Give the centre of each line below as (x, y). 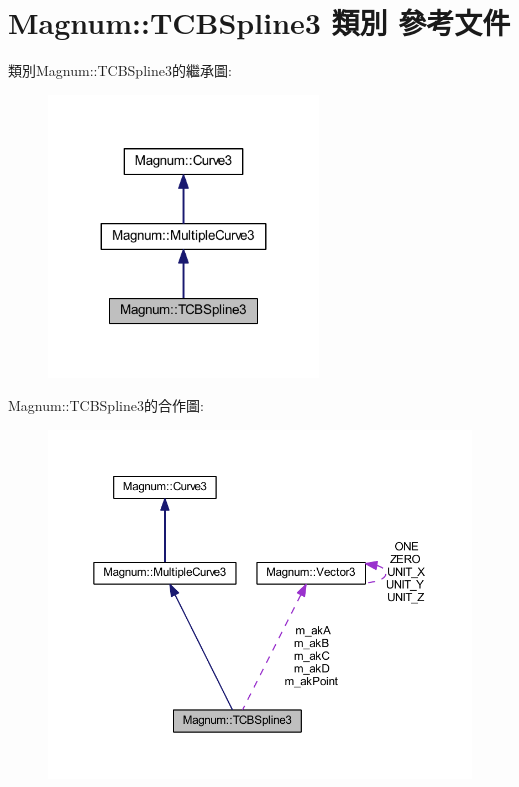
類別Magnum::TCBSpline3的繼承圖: (120, 70)
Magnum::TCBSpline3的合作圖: (106, 405)
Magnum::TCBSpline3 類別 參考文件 (259, 22)
